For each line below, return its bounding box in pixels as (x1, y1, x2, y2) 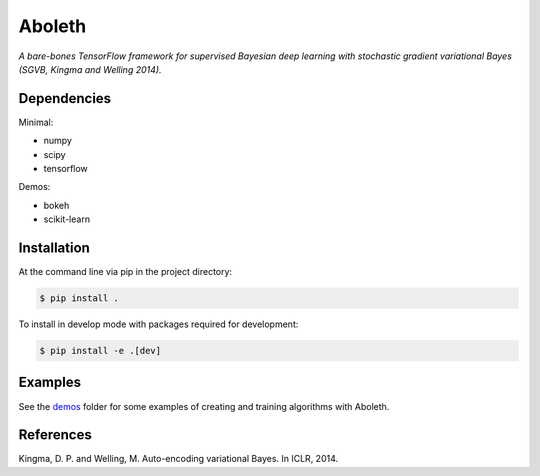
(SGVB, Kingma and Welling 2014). (18, 63, 162, 75)
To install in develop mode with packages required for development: (18, 318, 299, 330)
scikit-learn (43, 213, 90, 225)
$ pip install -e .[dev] (39, 345, 162, 357)
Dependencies (18, 90, 112, 107)
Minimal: (18, 116, 54, 128)
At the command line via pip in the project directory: (18, 266, 233, 278)
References (18, 426, 92, 444)
